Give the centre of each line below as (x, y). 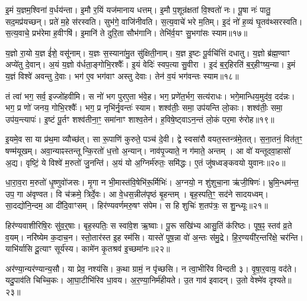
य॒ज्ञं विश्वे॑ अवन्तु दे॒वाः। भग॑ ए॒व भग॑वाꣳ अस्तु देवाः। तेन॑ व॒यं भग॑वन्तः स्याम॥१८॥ (122, 76)
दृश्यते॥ (280, 280)
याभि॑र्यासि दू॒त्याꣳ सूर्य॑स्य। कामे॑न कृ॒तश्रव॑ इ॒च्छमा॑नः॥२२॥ (88, 249)
